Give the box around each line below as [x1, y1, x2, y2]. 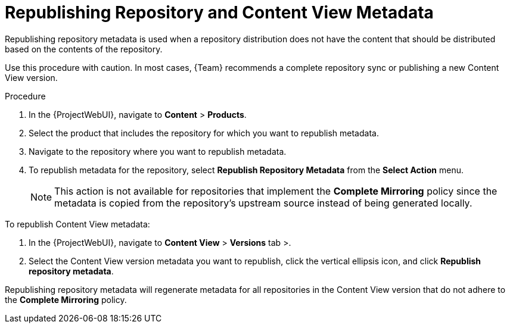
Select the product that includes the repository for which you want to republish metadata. [29, 127, 379, 138]
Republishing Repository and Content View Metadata [5, 2, 434, 23]
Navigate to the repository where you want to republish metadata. [29, 146, 287, 157]
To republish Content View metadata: [5, 218, 150, 229]
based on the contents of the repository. [5, 43, 163, 54]
